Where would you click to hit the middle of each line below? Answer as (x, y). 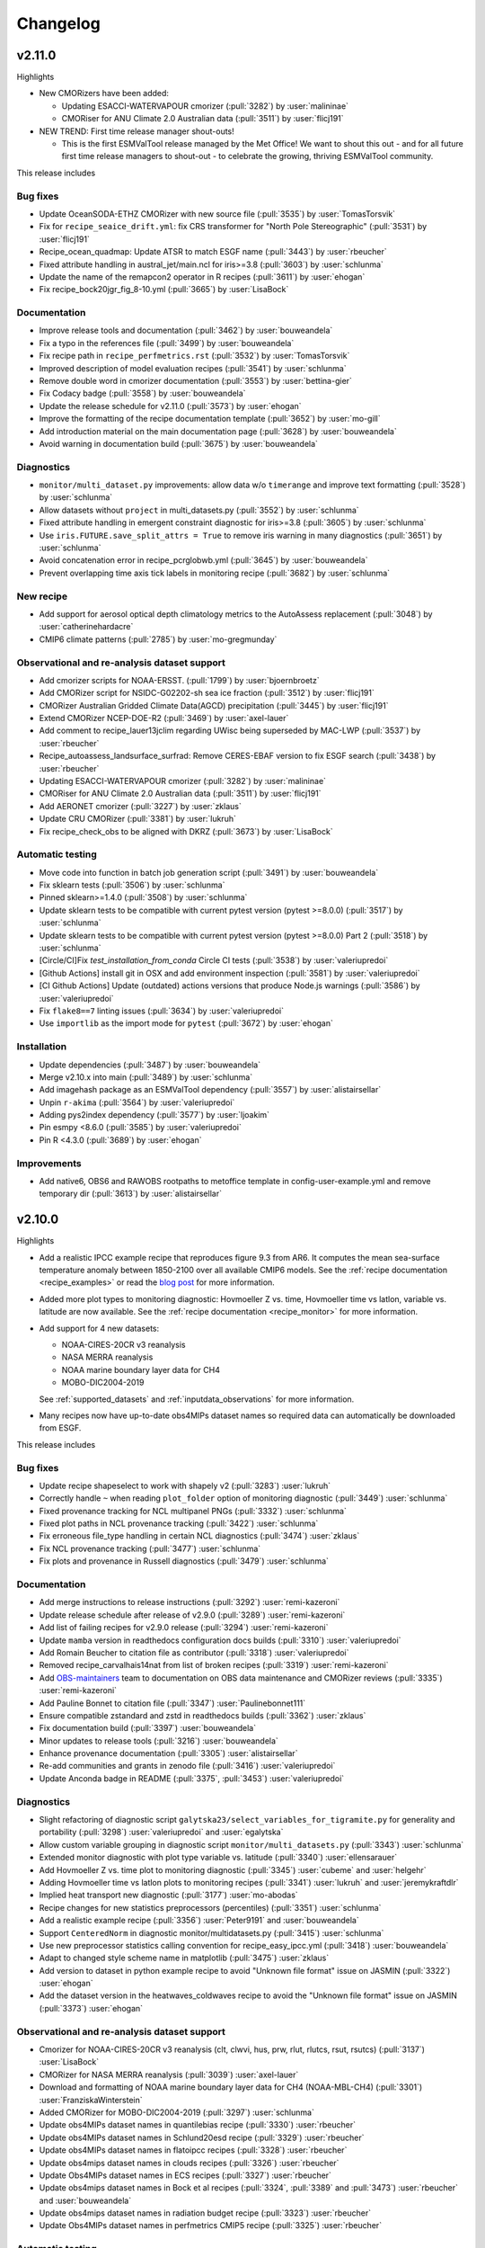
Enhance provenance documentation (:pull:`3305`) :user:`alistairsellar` (168, 1753)
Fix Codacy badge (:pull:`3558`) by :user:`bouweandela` (142, 393)
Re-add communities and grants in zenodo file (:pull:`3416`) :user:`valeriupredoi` (187, 1766)
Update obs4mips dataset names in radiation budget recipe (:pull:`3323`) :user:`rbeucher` (205, 2213)
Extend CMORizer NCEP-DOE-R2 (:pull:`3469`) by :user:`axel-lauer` (164, 718)
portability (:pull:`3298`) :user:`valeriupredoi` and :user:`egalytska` (161, 1832)
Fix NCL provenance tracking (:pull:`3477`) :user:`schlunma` (150, 1548)
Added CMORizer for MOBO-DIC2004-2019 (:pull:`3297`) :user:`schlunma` (176, 2112)
